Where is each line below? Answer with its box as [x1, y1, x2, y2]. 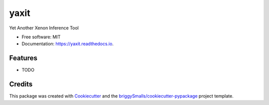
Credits [9, 80, 33, 89]
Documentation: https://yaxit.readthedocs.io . [21, 41, 114, 47]
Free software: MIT [21, 34, 61, 40]
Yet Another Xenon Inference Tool [9, 25, 79, 31]
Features [9, 54, 37, 62]
